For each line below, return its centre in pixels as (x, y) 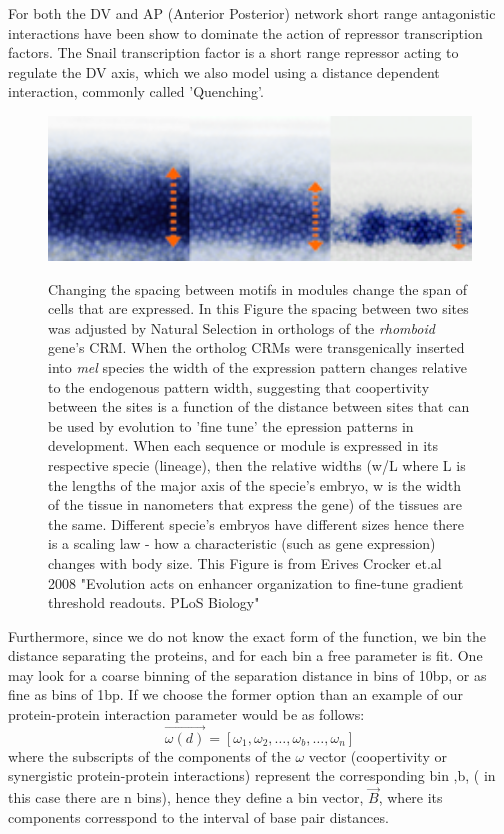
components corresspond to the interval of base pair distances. (198, 816)
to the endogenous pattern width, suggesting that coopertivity (239, 386)
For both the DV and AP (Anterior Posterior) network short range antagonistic (252, 13)
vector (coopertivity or (377, 755)
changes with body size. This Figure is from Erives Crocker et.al (245, 562)
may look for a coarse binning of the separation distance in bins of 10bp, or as (247, 674)
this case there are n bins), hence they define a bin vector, (186, 797)
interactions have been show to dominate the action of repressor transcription (245, 32)
